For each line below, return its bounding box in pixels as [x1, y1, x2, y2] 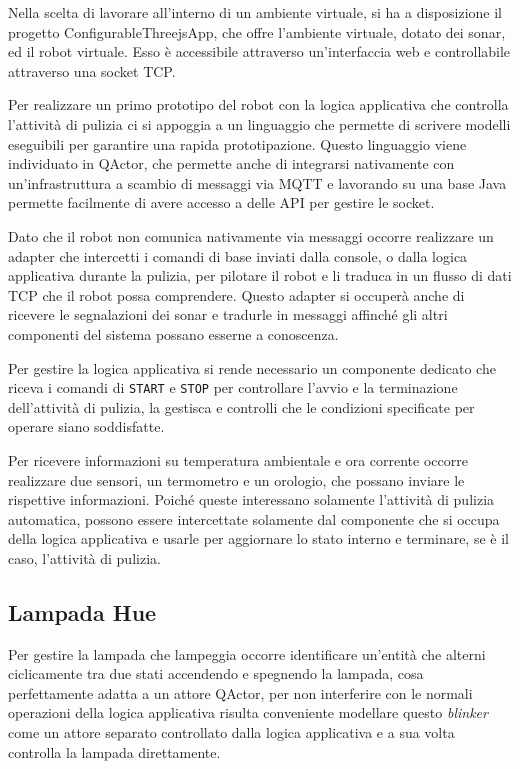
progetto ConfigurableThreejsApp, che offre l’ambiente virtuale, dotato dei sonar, [8, 21, 506, 42]
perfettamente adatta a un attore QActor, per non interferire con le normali [8, 682, 473, 703]
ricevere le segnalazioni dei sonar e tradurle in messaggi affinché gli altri [8, 304, 448, 325]
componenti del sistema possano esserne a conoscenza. [8, 323, 339, 344]
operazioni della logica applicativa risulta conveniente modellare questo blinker [8, 702, 488, 723]
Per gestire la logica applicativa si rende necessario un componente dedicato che [8, 357, 496, 378]
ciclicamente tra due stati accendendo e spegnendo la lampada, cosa [8, 663, 424, 684]
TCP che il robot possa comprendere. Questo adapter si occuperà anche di [8, 284, 465, 305]
